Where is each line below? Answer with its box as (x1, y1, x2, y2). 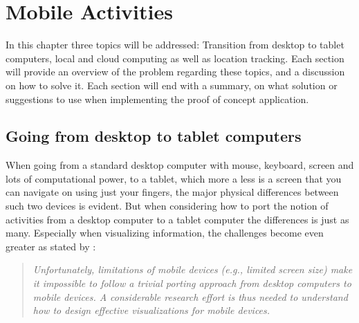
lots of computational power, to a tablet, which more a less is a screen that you (6, 171, 342, 185)
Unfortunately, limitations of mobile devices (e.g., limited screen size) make (33, 262, 353, 277)
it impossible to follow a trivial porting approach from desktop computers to (33, 276, 351, 290)
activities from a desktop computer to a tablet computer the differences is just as (6, 212, 349, 226)
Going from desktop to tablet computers (6, 125, 302, 147)
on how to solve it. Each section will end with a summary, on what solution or (6, 77, 338, 92)
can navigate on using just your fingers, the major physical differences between (6, 185, 339, 199)
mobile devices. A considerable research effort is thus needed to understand (33, 289, 348, 304)
